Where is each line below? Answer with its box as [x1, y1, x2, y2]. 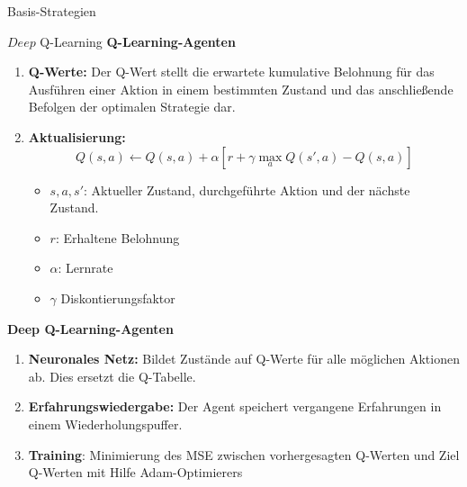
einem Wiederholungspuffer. [28, 414, 183, 433]
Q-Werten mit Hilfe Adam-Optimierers [28, 463, 243, 482]
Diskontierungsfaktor [60, 288, 175, 307]
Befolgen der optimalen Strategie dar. [28, 97, 236, 116]
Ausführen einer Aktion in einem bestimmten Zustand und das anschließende [28, 79, 454, 98]
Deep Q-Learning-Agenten [7, 319, 174, 338]
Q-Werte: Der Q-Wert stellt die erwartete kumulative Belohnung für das [28, 62, 435, 81]
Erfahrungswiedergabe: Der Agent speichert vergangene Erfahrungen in [28, 397, 442, 416]
